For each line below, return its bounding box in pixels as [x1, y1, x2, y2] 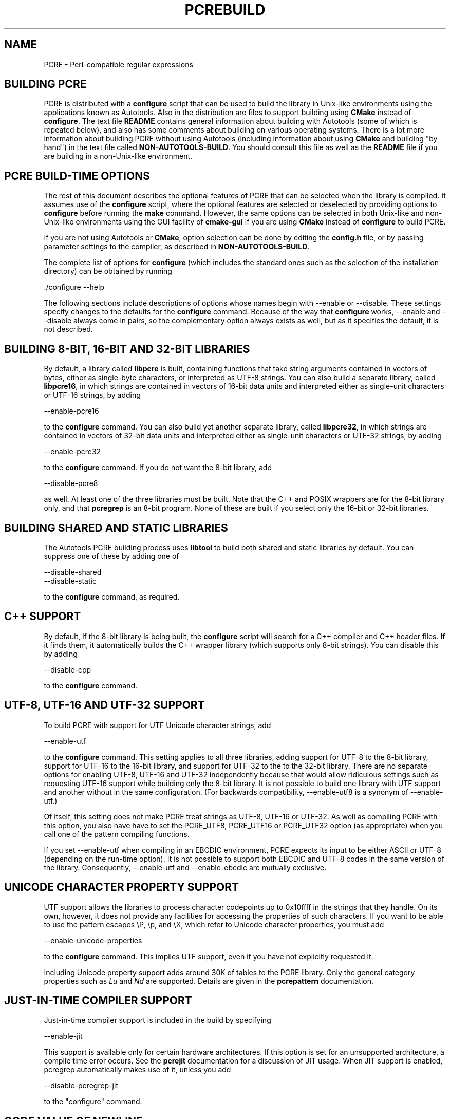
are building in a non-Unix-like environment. [44, 152, 193, 161]
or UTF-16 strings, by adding [44, 390, 141, 400]
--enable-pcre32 [44, 447, 101, 456]
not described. [44, 325, 93, 334]
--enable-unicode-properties [44, 936, 142, 945]
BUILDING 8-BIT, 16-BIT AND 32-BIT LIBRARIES [4, 342, 250, 356]
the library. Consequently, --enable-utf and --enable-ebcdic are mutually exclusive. [44, 863, 327, 872]
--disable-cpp [44, 665, 91, 674]
